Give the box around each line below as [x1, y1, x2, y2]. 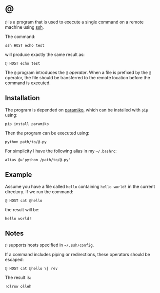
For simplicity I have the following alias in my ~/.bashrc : [5, 148, 117, 154]
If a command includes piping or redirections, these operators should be [5, 252, 150, 257]
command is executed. [5, 80, 51, 86]
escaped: [5, 256, 24, 263]
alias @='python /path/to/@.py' [5, 157, 71, 162]
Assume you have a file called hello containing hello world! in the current [5, 183, 155, 189]
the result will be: [5, 206, 40, 212]
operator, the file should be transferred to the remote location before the [5, 74, 150, 80]
